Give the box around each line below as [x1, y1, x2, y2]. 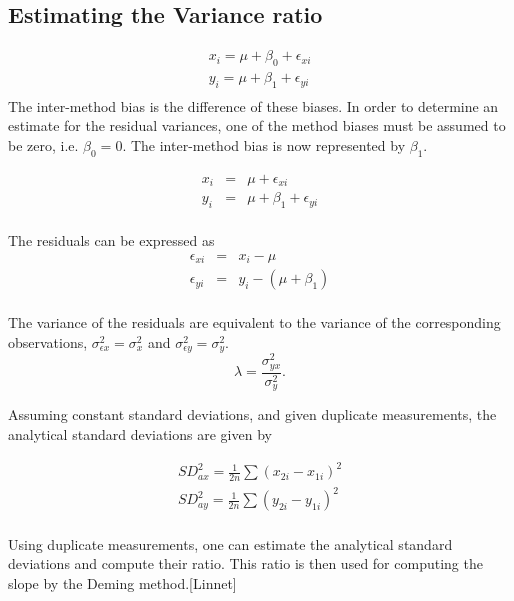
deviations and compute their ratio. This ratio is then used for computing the [8, 553, 483, 574]
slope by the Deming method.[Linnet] [8, 572, 237, 593]
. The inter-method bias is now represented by [122, 135, 406, 156]
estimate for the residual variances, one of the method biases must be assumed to [8, 115, 506, 136]
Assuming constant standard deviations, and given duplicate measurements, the [8, 404, 497, 425]
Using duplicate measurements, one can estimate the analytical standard [8, 533, 453, 554]
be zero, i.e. [8, 135, 79, 156]
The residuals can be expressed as [8, 230, 215, 251]
